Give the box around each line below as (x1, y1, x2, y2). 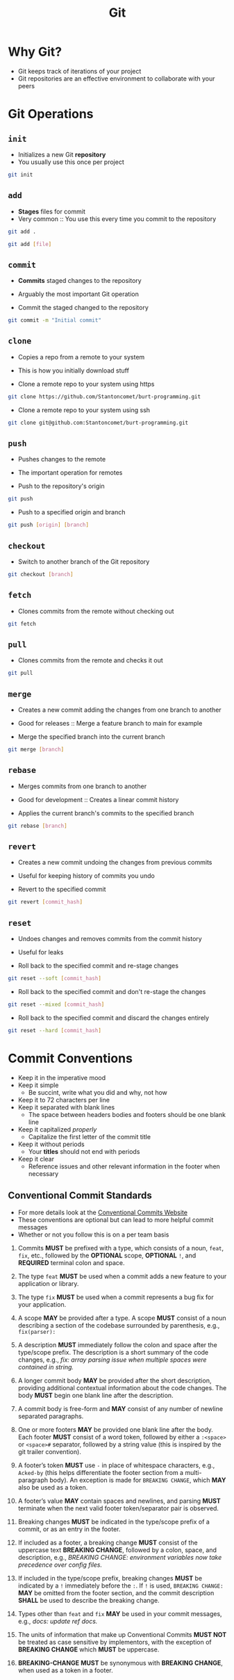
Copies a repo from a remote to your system (17, 352, 145, 361)
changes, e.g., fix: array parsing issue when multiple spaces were (17, 1355, 207, 1364)
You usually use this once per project (17, 158, 124, 166)
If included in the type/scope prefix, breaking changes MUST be (17, 1574, 203, 1582)
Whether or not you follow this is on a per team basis (17, 1230, 169, 1239)
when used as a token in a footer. (17, 1666, 113, 1674)
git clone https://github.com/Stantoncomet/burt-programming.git (8, 393, 201, 400)
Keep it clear (17, 1155, 55, 1163)
